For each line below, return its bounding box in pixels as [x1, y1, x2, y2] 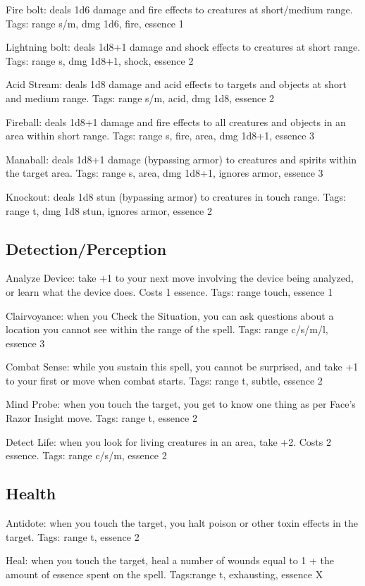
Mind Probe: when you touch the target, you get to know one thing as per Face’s [6, 397, 356, 411]
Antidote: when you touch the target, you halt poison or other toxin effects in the [6, 516, 358, 530]
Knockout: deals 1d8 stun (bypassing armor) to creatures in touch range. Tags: [6, 189, 346, 204]
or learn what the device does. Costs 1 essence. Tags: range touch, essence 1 [6, 284, 333, 299]
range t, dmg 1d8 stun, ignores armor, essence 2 [6, 203, 212, 218]
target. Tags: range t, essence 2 [6, 529, 140, 544]
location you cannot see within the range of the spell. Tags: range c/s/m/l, [6, 322, 328, 337]
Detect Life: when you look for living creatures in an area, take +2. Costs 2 [6, 434, 331, 449]
